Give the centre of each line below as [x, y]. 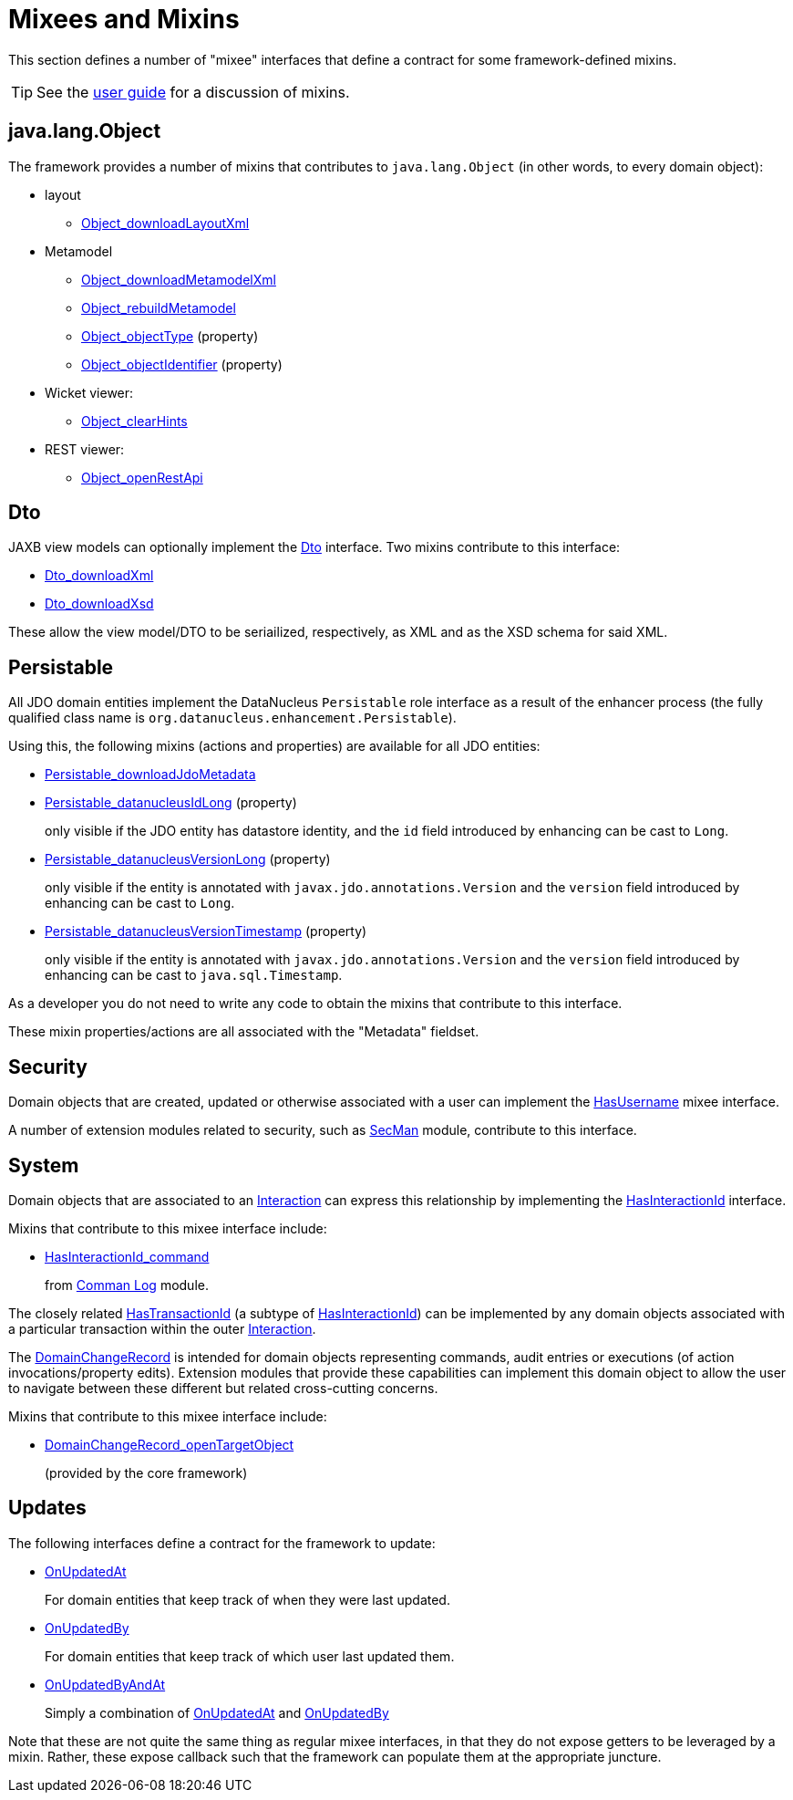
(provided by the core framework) [146, 1472]
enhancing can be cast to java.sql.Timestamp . [194, 975]
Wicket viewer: [89, 392]
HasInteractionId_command [127, 1256]
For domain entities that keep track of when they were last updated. [247, 1599]
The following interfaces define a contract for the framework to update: [222, 1543]
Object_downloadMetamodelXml [179, 279]
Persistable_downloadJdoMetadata [150, 775]
